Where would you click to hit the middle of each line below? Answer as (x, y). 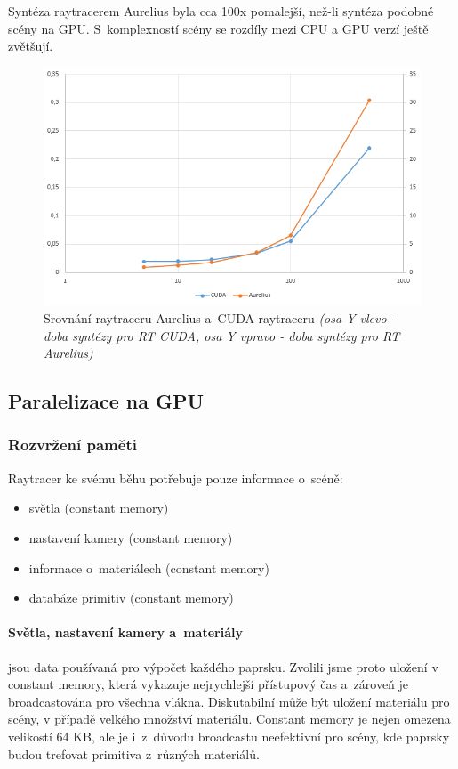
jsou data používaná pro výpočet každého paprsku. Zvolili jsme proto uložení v (223, 666)
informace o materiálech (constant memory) (149, 567)
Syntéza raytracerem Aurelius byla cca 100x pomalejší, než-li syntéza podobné (221, 11)
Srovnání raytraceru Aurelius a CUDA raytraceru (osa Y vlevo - (220, 318)
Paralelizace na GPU (106, 401)
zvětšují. (31, 46)
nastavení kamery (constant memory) (131, 537)
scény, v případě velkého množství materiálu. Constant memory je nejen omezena (229, 719)
